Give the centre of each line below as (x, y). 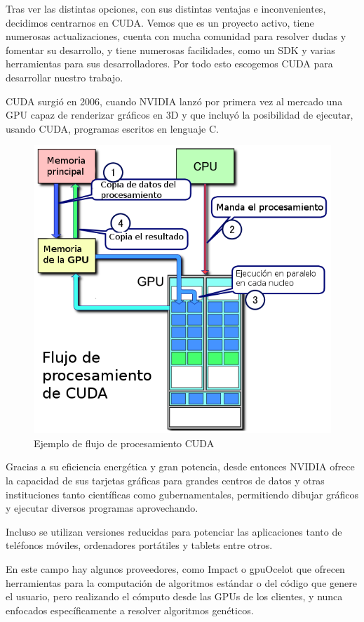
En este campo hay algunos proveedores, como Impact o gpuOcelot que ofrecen (175, 568)
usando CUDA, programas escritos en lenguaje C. (112, 128)
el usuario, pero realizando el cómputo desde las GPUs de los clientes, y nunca (174, 596)
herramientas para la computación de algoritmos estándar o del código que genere (181, 582)
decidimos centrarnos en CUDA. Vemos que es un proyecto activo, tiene (160, 22)
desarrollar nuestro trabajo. (65, 77)
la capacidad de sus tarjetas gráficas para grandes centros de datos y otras (165, 480)
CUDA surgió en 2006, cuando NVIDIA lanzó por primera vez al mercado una (174, 101)
